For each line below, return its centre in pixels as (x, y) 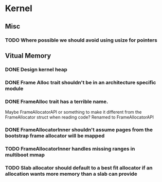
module (14, 89)
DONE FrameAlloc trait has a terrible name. (57, 101)
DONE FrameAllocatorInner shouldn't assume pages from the (79, 130)
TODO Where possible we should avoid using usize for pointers (81, 40)
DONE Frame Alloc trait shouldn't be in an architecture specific (81, 82)
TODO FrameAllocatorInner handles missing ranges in (70, 149)
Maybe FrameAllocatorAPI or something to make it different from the (73, 112)
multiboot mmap (25, 154)
